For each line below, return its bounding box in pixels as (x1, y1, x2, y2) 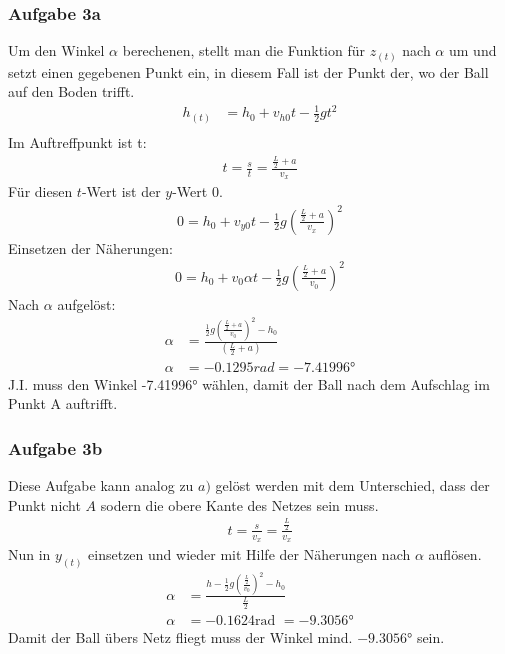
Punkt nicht (8, 494, 81, 515)
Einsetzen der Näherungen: (8, 237, 173, 258)
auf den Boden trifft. (8, 81, 135, 102)
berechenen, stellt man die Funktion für (122, 40, 366, 61)
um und (448, 40, 497, 61)
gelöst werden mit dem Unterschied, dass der (215, 474, 490, 495)
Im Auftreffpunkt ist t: (8, 132, 147, 153)
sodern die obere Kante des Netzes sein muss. (100, 494, 379, 515)
